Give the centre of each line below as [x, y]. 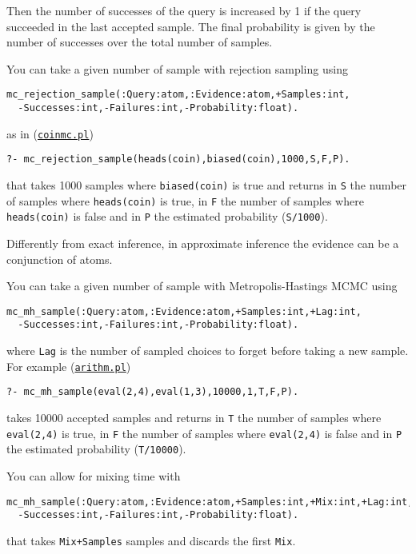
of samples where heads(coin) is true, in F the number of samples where [185, 200]
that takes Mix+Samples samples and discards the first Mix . [151, 540]
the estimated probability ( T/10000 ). [96, 449]
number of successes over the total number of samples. [140, 42]
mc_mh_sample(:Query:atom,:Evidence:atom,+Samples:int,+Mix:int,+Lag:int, [210, 502]
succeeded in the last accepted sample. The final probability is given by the [191, 26]
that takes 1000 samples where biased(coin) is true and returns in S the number [207, 185]
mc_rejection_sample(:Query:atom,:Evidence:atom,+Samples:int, [178, 95]
